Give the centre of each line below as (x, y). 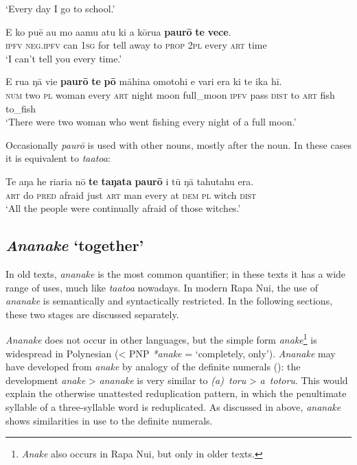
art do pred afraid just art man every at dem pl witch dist (131, 194)
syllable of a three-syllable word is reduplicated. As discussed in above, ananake (173, 406)
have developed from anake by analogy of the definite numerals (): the (153, 367)
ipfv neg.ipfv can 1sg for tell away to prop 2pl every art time (136, 45)
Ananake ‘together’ (75, 245)
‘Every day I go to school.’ (60, 8)
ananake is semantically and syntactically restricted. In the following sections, (169, 301)
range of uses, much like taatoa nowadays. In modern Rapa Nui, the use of (162, 287)
